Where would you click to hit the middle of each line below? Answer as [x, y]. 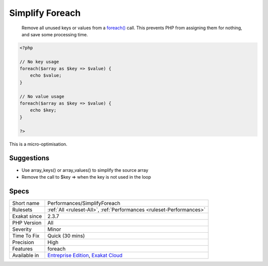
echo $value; [46, 75]
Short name [26, 203]
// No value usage [42, 96]
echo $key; [43, 110]
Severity [22, 229]
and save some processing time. [55, 34]
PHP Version [27, 222]
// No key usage [39, 62]
